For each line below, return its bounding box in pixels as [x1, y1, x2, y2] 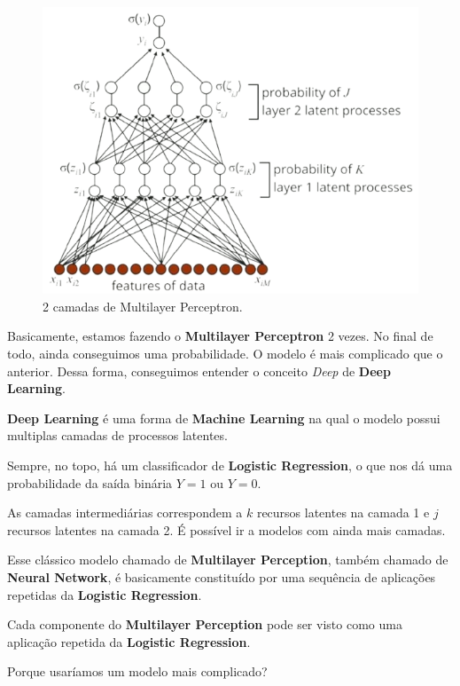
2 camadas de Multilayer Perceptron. [43, 296, 243, 315]
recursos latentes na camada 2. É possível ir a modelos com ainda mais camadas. [7, 520, 446, 539]
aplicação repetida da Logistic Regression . [7, 632, 251, 651]
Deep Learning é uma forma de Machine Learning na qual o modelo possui [7, 408, 441, 427]
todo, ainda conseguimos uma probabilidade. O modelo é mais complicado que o [7, 343, 443, 362]
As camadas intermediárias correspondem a [7, 503, 243, 522]
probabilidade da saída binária [7, 473, 173, 492]
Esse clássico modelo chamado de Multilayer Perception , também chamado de [7, 550, 448, 569]
